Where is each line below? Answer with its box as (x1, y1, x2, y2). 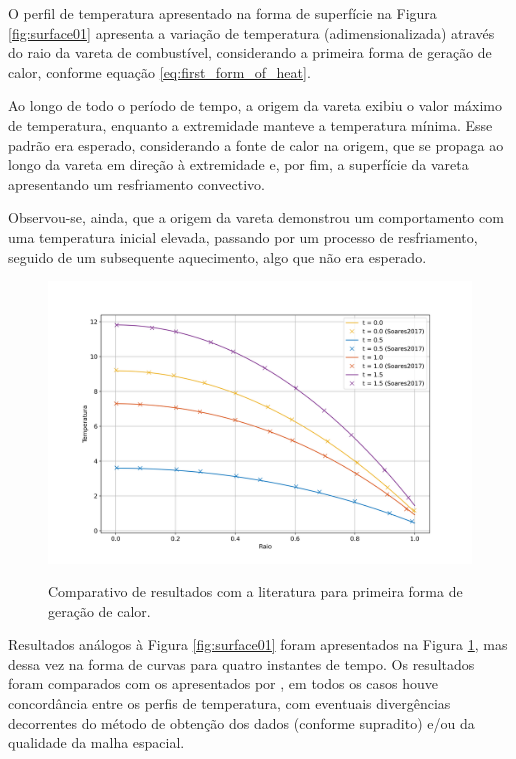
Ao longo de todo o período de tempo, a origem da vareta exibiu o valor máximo (8, 95, 503, 116)
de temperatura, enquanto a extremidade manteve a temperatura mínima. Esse (8, 114, 493, 135)
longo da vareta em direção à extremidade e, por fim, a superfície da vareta (8, 154, 469, 175)
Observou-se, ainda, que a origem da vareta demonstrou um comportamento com (8, 207, 504, 228)
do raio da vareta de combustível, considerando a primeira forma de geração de (8, 42, 492, 63)
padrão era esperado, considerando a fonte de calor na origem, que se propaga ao (8, 134, 504, 155)
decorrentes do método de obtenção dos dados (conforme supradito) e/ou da (8, 712, 475, 733)
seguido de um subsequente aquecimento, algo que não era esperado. (8, 246, 427, 267)
